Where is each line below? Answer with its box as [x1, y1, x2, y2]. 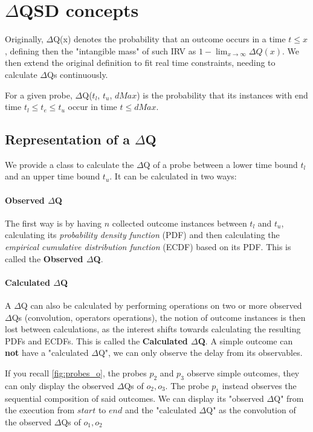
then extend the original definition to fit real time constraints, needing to [5, 56, 276, 69]
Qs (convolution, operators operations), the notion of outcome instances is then [11, 311, 306, 323]
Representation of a [5, 130, 130, 149]
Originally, [5, 33, 44, 45]
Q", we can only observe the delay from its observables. [98, 346, 303, 359]
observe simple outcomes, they [187, 367, 300, 379]
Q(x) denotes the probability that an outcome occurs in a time [53, 33, 286, 45]
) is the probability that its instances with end [137, 88, 308, 101]
